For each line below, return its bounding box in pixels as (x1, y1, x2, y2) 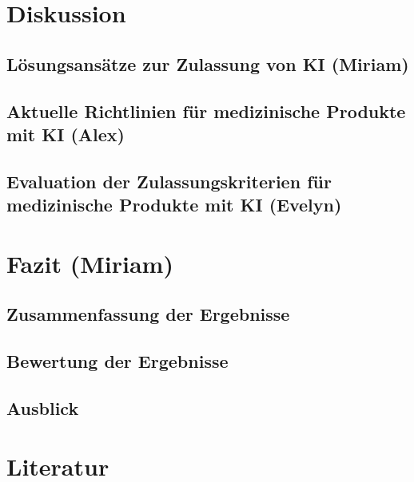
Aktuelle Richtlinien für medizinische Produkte (6, 98, 406, 123)
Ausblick (6, 395, 79, 420)
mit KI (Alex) (6, 121, 125, 146)
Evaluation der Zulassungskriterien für (6, 168, 332, 193)
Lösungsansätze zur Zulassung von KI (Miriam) (6, 51, 409, 76)
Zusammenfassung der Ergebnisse (6, 302, 290, 326)
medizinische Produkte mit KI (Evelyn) (6, 192, 342, 217)
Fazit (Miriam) (6, 247, 173, 279)
